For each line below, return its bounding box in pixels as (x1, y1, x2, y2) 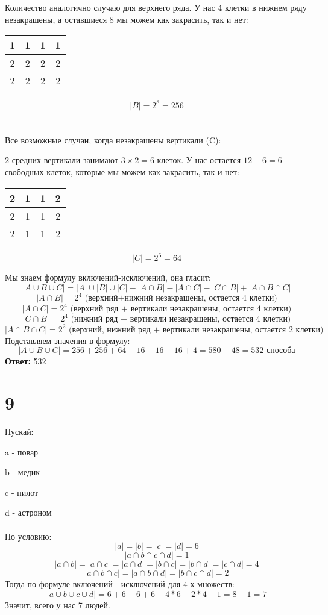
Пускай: (5, 425, 34, 438)
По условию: (5, 529, 52, 542)
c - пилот (5, 485, 39, 498)
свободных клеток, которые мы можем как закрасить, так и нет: (5, 166, 239, 178)
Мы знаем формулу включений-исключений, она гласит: (5, 271, 211, 284)
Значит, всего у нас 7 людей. (5, 598, 110, 611)
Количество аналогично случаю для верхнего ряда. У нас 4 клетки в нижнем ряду (5, 1, 307, 13)
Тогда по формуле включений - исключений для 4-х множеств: (5, 578, 235, 590)
